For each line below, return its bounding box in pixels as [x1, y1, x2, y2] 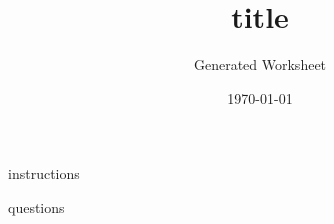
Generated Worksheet [193, 54, 327, 75]
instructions [8, 163, 80, 184]
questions [8, 196, 65, 217]
